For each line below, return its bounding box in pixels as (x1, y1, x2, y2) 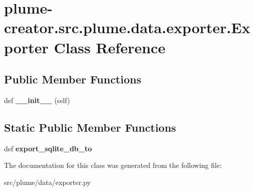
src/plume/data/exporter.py (4, 176, 91, 187)
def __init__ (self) (4, 94, 70, 105)
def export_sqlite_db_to (4, 143, 92, 153)
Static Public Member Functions (4, 119, 176, 135)
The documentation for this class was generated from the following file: (4, 160, 222, 170)
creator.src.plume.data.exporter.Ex (4, 17, 250, 38)
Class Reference (54, 37, 165, 57)
